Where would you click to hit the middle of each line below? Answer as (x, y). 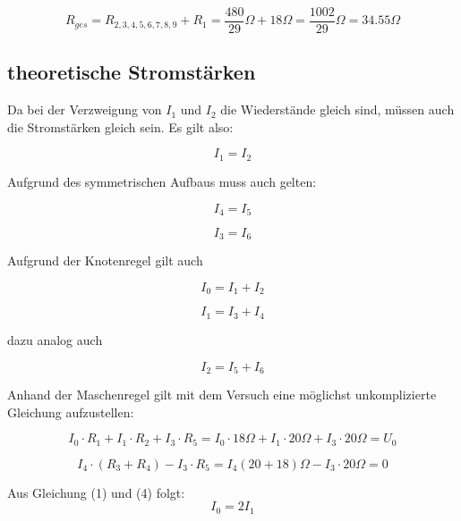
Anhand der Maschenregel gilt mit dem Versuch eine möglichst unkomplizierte (222, 394)
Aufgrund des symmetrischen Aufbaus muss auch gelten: (162, 181)
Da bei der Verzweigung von (85, 109)
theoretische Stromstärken (132, 72)
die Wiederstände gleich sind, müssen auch (337, 109)
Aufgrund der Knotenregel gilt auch (105, 260)
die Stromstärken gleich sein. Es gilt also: (120, 126)
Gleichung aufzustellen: (71, 412)
